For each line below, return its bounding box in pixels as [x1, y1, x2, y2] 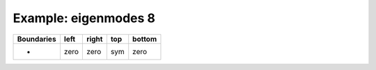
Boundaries [17, 34, 56, 44]
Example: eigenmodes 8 [13, 10, 156, 26]
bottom [132, 34, 157, 44]
